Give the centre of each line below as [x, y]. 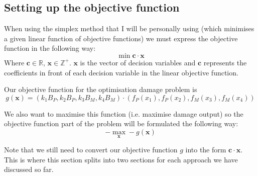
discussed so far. [29, 169]
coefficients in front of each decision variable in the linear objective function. [121, 72]
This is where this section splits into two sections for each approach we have [121, 159]
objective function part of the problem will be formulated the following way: [121, 123]
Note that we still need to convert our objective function [91, 150]
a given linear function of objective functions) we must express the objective [121, 38]
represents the [225, 62]
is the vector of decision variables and [138, 62]
